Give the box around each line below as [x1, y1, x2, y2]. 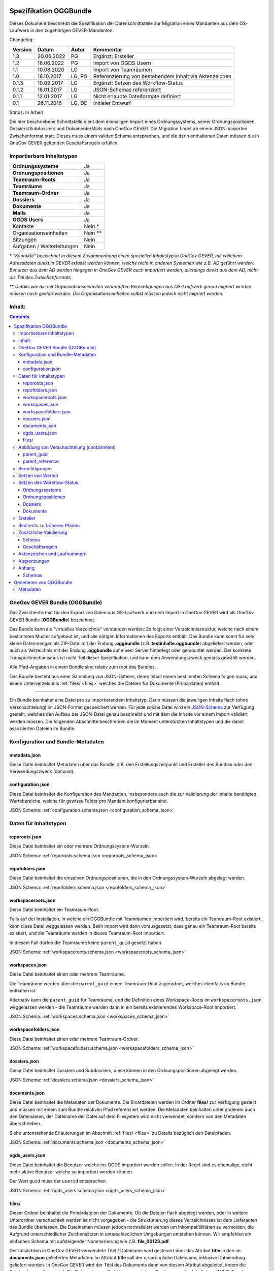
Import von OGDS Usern [93, 59, 151, 66]
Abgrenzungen [18, 558, 50, 564]
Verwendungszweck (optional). [9, 768, 75, 775]
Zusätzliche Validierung [18, 529, 67, 536]
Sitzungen [12, 236, 37, 244]
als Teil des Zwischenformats [9, 274, 71, 280]
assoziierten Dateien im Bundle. [9, 725, 76, 732]
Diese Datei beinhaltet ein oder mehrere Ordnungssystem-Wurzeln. [9, 843, 150, 849]
